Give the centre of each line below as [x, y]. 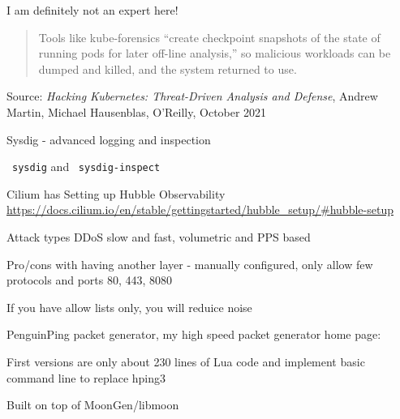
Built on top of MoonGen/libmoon [93, 405]
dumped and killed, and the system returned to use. [168, 68]
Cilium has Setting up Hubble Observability [116, 193]
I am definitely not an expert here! [92, 10]
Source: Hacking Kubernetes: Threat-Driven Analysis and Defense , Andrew [192, 96]
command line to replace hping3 [86, 377]
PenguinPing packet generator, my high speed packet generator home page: [194, 334]
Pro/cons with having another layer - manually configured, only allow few [190, 264]
